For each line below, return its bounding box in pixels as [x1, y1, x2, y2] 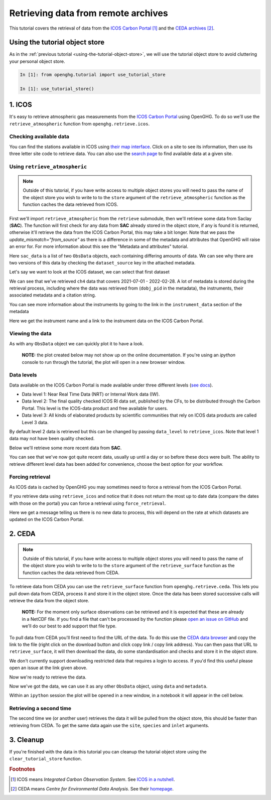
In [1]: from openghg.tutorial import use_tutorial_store [20, 72, 166, 77]
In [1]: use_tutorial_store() [20, 86, 94, 91]
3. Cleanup [9, 735, 44, 744]
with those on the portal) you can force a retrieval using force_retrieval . [9, 500, 167, 506]
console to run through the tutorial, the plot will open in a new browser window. [22, 359, 186, 365]
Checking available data [9, 133, 70, 140]
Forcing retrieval [9, 473, 51, 480]
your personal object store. [9, 58, 65, 64]
